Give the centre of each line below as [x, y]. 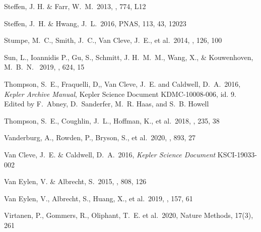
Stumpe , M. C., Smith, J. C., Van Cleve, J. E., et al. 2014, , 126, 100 [113, 40]
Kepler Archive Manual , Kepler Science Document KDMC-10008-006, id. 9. [120, 94]
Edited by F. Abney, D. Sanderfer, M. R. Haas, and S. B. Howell [107, 104]
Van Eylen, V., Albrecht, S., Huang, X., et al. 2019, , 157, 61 [99, 198]
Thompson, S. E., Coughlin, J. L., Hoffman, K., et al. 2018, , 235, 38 [112, 120]
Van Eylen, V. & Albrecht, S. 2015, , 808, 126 [75, 181]
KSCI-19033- [237, 154]
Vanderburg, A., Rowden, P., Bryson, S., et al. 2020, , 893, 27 [100, 137]
